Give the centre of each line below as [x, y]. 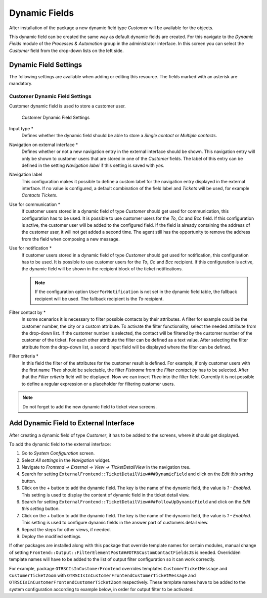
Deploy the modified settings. [51, 536]
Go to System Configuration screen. [58, 453]
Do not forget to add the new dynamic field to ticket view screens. [90, 406]
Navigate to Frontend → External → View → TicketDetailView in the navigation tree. [106, 467]
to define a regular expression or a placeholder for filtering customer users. [98, 384]
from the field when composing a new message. [70, 239]
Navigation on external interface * [44, 145]
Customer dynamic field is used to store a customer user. [67, 106]
